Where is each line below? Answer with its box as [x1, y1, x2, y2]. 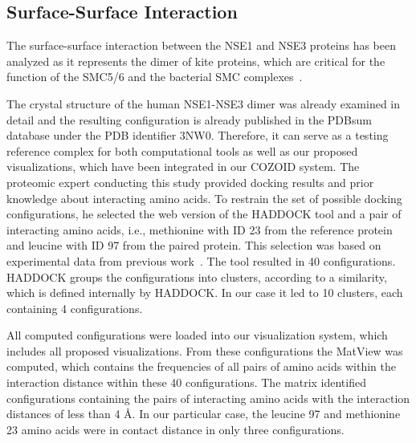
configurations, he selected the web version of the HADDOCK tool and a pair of [6, 205, 402, 222]
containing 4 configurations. [6, 299, 143, 316]
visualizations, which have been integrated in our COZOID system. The [6, 158, 360, 175]
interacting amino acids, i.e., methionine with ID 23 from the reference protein [6, 221, 393, 238]
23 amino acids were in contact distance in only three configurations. [6, 421, 345, 437]
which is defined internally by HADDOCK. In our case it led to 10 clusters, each [6, 284, 403, 301]
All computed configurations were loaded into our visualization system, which [6, 327, 388, 343]
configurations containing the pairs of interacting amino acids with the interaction [6, 389, 410, 406]
